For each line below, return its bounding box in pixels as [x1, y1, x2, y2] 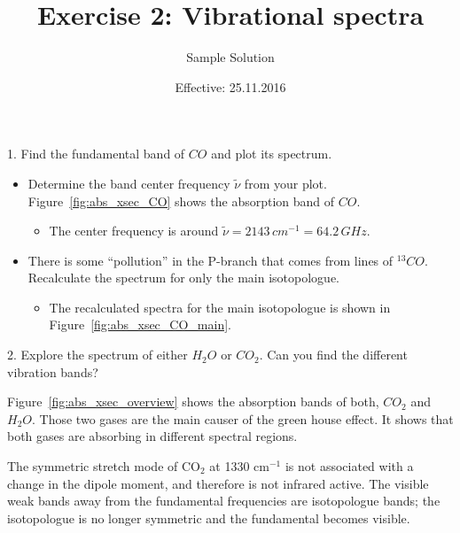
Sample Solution [186, 48, 275, 66]
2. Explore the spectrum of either [7, 345, 188, 364]
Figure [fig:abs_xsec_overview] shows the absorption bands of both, [7, 392, 379, 411]
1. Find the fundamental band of [7, 144, 185, 163]
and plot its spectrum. [211, 144, 332, 163]
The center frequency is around [49, 221, 219, 240]
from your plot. [244, 174, 327, 192]
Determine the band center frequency [27, 174, 230, 192]
